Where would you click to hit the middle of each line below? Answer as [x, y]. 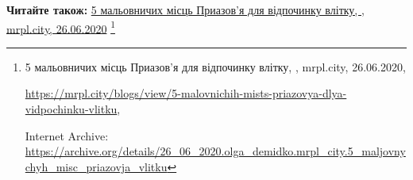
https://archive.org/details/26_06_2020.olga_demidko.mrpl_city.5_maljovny [215, 151]
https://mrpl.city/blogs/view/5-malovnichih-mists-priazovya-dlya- [186, 93]
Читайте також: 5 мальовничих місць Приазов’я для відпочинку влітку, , [185, 10]
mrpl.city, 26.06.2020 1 [61, 27]
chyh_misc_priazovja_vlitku [96, 166]
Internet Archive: [67, 135]
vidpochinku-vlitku [71, 109]
